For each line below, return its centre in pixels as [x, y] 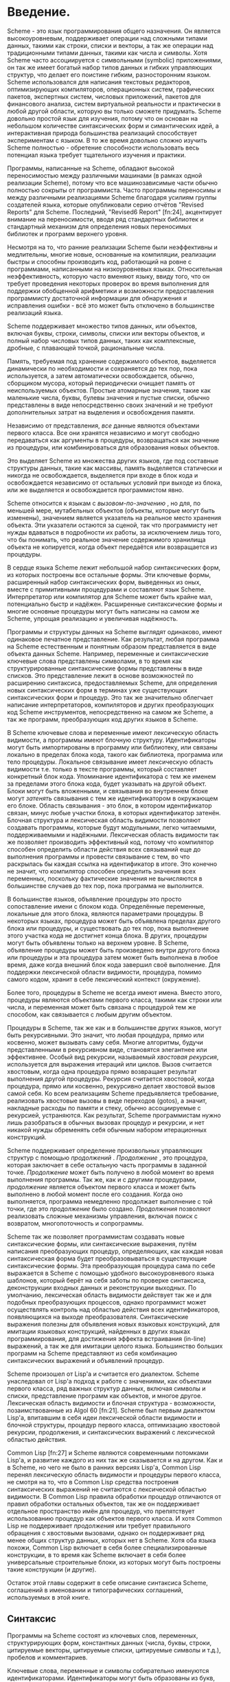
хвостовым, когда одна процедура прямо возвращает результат [102, 1071]
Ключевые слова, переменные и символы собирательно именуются [108, 1670]
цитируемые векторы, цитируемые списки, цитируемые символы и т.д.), [114, 1650]
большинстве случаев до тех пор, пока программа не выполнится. [105, 885]
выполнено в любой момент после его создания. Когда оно [95, 1194]
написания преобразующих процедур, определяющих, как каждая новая [115, 1251]
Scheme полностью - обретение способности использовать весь [103, 148]
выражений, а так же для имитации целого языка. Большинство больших [115, 1346]
